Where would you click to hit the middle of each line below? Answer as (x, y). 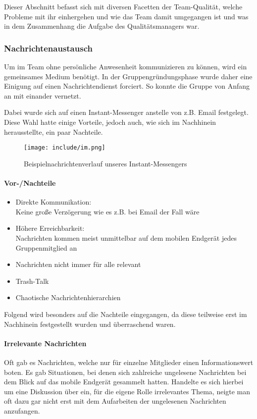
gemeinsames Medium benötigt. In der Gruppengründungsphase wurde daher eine (128, 76)
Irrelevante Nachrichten (45, 343)
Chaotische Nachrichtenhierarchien (68, 297)
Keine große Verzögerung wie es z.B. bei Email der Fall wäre (107, 211)
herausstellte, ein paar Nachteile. (53, 131)
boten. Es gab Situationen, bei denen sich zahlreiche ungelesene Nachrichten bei (125, 372)
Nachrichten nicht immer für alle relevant (78, 264)
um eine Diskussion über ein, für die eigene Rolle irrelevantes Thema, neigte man (127, 391)
